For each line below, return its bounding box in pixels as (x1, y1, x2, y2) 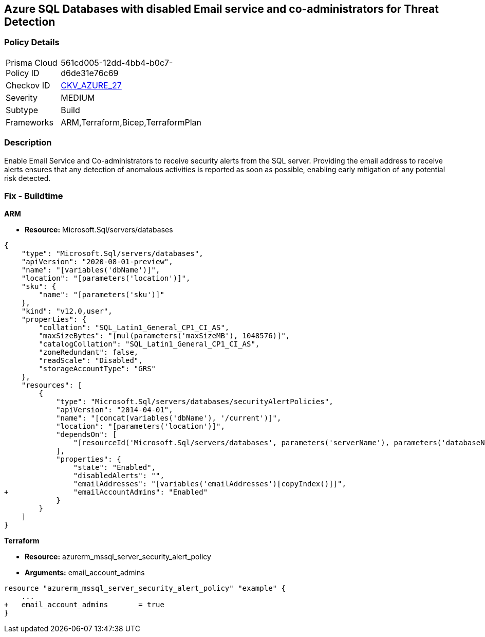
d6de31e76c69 (61, 67, 119, 78)
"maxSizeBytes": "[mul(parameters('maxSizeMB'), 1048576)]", (39, 332, 290, 340)
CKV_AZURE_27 (61, 80, 122, 90)
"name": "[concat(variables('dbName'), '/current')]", (56, 414, 282, 423)
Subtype (6, 104, 39, 115)
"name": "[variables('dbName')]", (21, 266, 160, 275)
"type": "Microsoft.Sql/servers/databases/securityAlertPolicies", (56, 397, 333, 406)
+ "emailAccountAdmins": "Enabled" (4, 488, 208, 497)
